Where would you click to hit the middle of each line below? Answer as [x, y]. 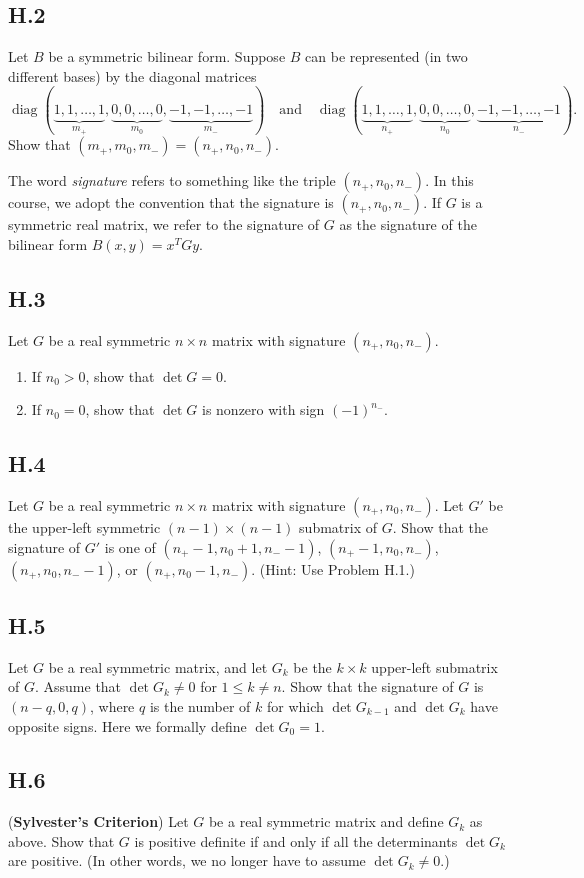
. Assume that [78, 686]
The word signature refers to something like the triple [172, 180]
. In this [449, 180]
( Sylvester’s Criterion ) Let [98, 821]
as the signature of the [408, 224]
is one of [130, 546]
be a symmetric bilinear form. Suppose [167, 56]
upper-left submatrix [434, 666]
